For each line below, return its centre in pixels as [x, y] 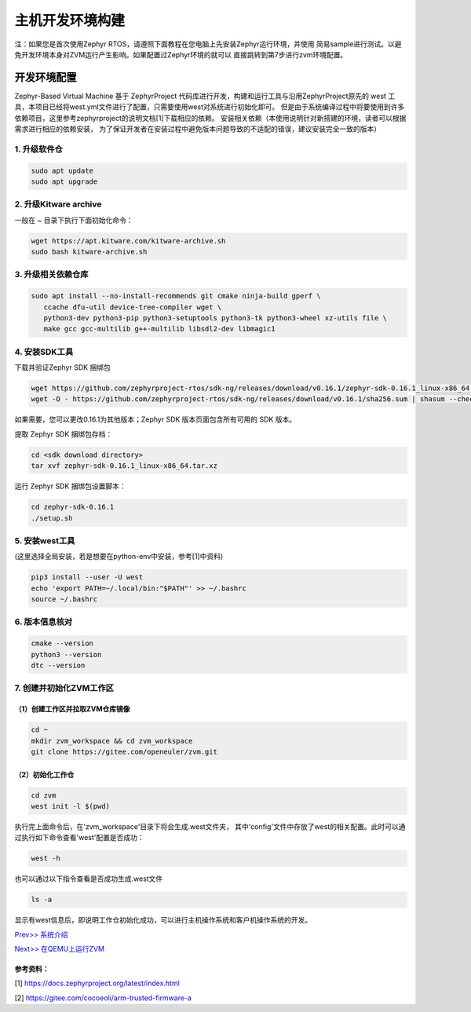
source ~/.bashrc [64, 599]
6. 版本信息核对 [44, 622]
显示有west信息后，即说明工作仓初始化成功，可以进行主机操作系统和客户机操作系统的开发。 [163, 920]
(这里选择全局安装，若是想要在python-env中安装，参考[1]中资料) [119, 557]
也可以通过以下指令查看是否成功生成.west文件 [89, 879]
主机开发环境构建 [70, 20]
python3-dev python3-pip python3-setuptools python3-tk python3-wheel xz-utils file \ [215, 318]
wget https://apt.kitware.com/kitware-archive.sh [128, 241]
